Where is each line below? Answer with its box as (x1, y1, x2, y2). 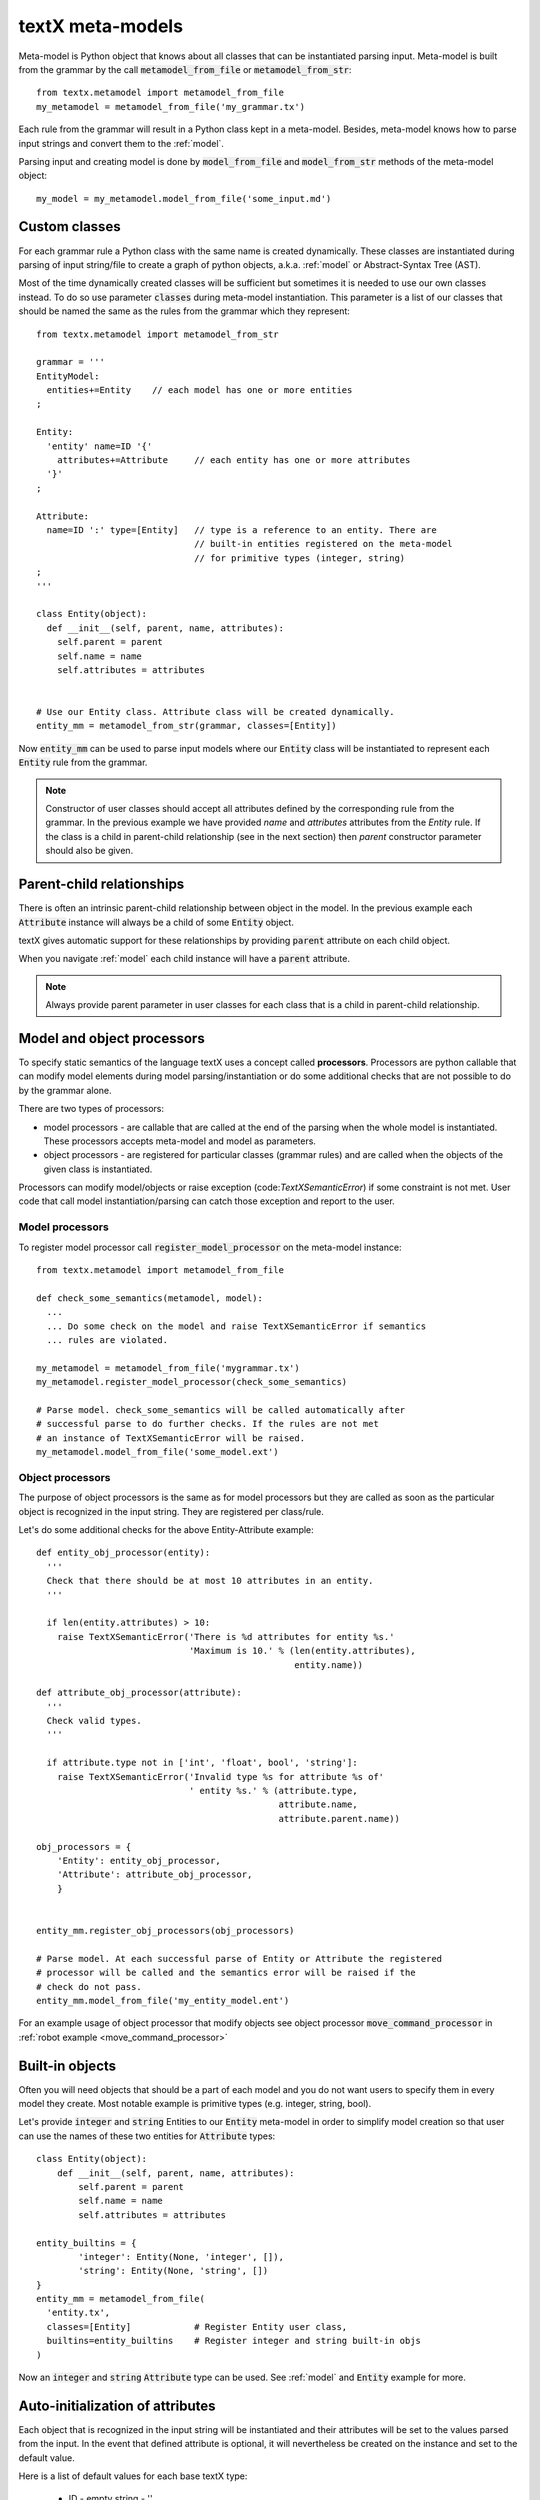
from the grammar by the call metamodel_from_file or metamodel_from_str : (18, 63, 352, 75)
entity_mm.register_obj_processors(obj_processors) (36, 1925, 295, 1936)
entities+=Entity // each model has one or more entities (46, 385, 353, 396)
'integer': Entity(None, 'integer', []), (78, 2251, 285, 2262)
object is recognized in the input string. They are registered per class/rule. (18, 1505, 325, 1517)
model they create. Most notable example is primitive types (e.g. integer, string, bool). (18, 2097, 372, 2109)
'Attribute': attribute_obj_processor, (56, 1869, 253, 1880)
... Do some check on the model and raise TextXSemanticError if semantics (46, 1320, 427, 1332)
